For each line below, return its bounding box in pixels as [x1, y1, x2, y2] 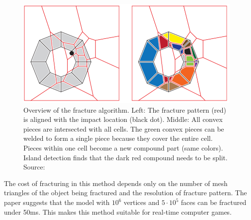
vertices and [124, 197, 160, 207]
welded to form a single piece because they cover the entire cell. [23, 133, 213, 143]
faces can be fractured [181, 197, 247, 207]
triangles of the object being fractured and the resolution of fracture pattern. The [4, 187, 247, 198]
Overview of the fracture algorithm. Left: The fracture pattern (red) [23, 104, 227, 115]
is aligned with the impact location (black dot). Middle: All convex [23, 114, 223, 124]
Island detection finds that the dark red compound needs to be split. [23, 152, 228, 162]
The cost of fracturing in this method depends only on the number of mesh [4, 178, 228, 188]
